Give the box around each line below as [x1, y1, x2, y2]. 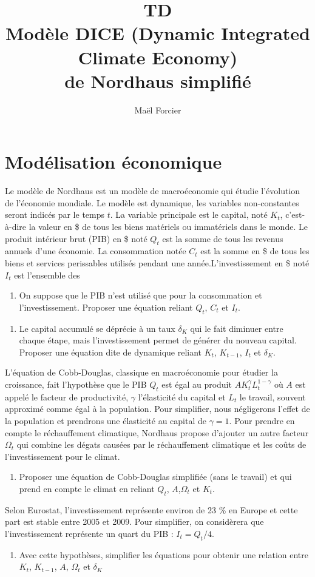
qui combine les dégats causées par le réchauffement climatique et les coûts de [16, 438, 307, 451]
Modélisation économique [5, 149, 222, 174]
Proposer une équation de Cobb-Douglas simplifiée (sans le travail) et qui [19, 470, 292, 483]
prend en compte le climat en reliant [19, 482, 155, 494]
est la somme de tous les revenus [162, 232, 283, 245]
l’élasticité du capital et [138, 390, 226, 403]
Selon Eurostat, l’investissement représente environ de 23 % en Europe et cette [5, 503, 298, 516]
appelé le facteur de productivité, [5, 390, 129, 403]
